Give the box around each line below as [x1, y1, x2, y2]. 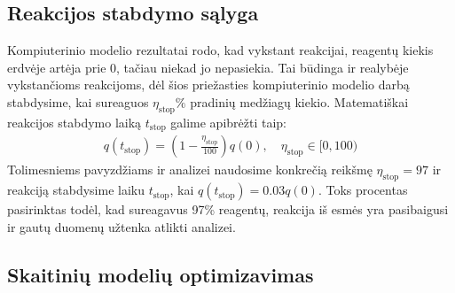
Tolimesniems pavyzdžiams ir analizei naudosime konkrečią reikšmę [7, 160, 373, 179]
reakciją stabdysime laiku [7, 181, 145, 199]
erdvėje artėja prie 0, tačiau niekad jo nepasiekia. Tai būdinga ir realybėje [7, 58, 409, 76]
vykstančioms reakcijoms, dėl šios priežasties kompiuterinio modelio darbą [7, 75, 410, 94]
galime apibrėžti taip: [170, 112, 287, 131]
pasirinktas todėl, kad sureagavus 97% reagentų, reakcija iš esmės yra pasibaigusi [7, 200, 449, 219]
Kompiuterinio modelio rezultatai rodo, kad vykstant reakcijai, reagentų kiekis [7, 41, 434, 59]
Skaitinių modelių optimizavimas [7, 260, 314, 288]
